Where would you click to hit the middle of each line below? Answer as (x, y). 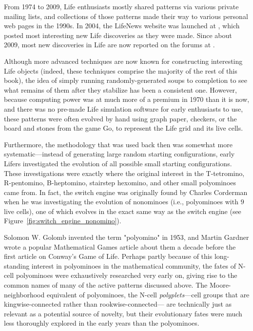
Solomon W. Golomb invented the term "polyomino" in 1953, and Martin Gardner (126, 237)
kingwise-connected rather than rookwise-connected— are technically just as (118, 304)
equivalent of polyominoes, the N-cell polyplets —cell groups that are (148, 294)
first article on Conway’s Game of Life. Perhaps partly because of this (108, 256)
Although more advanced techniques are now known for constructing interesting (123, 61)
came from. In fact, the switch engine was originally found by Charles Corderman (126, 192)
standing (17, 265)
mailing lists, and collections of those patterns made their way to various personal (126, 16)
